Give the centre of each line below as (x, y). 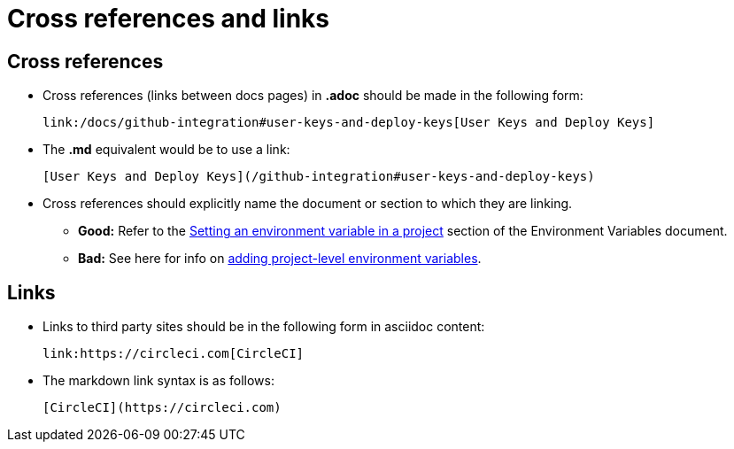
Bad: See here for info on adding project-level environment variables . (280, 259)
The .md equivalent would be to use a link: (166, 150)
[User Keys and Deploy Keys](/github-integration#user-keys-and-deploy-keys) (319, 177)
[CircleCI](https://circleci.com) (162, 408)
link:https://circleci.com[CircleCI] (174, 354)
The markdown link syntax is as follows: (158, 381)
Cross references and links (169, 19)
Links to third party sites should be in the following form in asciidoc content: (264, 327)
